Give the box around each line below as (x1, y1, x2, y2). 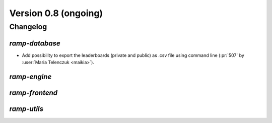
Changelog (9, 22, 47, 31)
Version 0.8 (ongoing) (9, 8, 103, 19)
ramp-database (9, 39, 60, 47)
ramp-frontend (9, 88, 58, 97)
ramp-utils (9, 104, 44, 113)
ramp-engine (9, 72, 52, 81)
